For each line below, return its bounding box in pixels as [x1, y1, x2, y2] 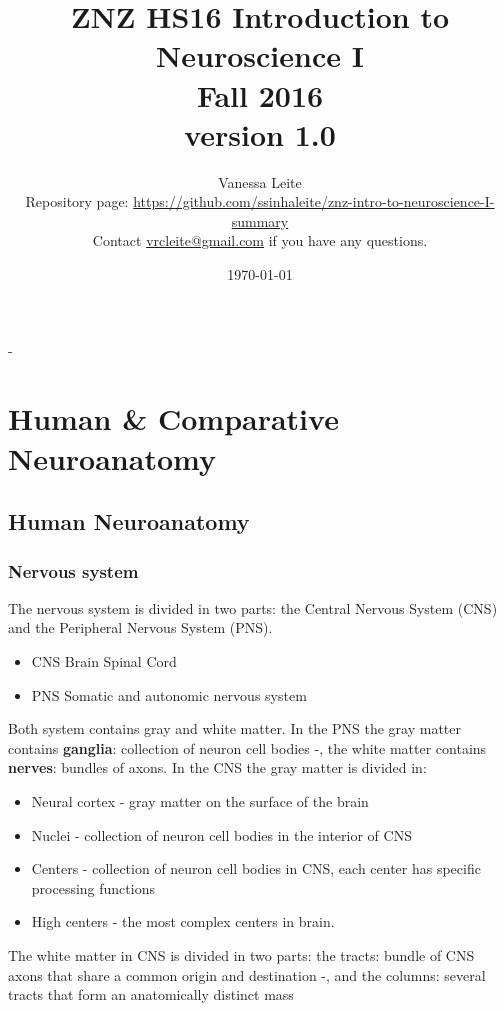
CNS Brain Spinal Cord [31, 651, 177, 671]
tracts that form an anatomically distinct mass [8, 984, 294, 1005]
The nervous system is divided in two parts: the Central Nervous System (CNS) [8, 597, 498, 618]
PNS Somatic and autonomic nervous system [31, 684, 307, 705]
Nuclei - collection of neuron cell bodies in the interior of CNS [31, 824, 412, 845]
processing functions [31, 877, 155, 898]
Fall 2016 [196, 74, 324, 115]
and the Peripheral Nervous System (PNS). [8, 617, 273, 638]
